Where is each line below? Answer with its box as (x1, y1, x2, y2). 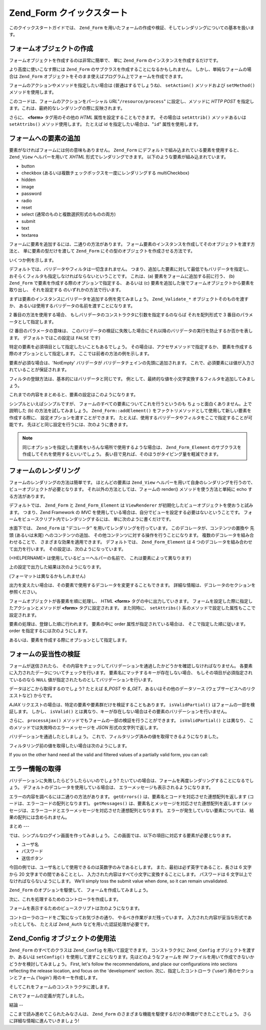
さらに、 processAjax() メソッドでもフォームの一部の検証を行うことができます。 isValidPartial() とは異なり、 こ (9, 718, 254, 724)
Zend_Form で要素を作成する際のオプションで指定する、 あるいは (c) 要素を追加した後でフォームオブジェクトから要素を (9, 280, 255, 286)
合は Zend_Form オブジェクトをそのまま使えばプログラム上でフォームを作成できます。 (9, 73, 186, 79)
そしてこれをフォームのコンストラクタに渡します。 (9, 984, 112, 990)
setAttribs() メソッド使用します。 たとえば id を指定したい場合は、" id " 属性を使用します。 (9, 121, 201, 127)
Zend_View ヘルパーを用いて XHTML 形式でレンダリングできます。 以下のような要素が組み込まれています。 (9, 154, 229, 160)
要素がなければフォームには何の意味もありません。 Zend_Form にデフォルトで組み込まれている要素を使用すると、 (9, 147, 241, 153)
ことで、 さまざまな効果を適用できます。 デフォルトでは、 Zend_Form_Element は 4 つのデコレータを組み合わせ (22, 539, 253, 545)
